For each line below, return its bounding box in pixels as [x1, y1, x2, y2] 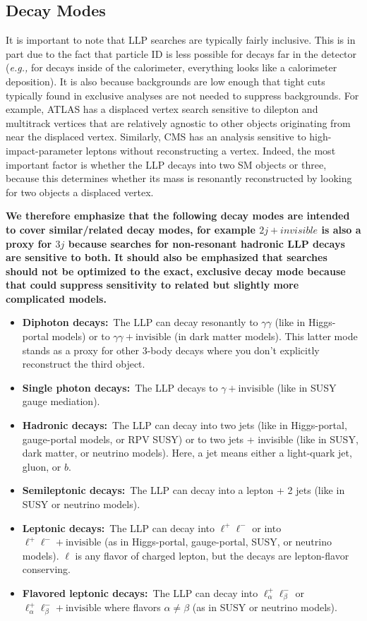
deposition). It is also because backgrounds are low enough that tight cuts [6, 73, 325, 88]
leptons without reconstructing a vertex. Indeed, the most [85, 143, 336, 157]
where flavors [104, 600, 161, 615]
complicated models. [6, 291, 107, 306]
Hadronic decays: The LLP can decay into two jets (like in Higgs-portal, [22, 418, 347, 433]
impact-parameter [6, 143, 83, 157]
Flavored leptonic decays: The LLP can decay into [22, 585, 258, 600]
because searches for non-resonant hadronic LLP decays [68, 236, 345, 251]
